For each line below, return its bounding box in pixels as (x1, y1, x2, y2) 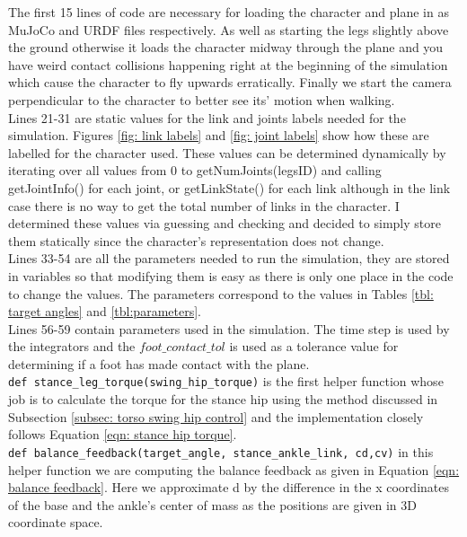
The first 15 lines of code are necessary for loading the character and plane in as (8, 3, 449, 21)
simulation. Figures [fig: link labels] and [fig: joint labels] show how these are (8, 126, 429, 145)
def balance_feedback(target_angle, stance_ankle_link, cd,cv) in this (8, 442, 434, 461)
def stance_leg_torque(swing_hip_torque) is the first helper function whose (8, 372, 444, 391)
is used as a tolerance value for (229, 337, 399, 356)
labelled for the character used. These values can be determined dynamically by (8, 143, 446, 162)
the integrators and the (8, 337, 136, 356)
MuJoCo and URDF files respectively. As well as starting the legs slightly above (8, 20, 449, 39)
